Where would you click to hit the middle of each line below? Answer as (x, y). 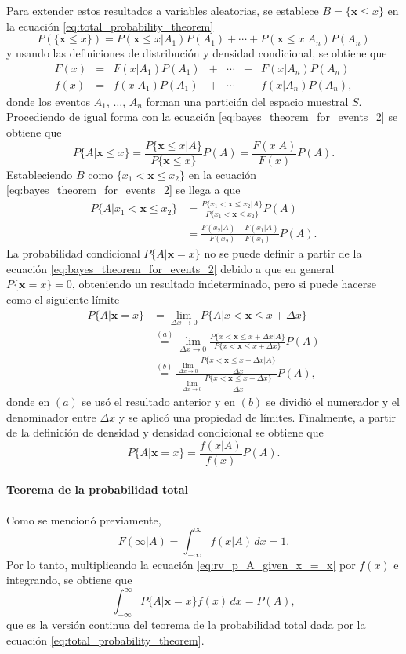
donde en (28, 401)
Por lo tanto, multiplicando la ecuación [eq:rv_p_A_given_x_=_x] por (181, 564)
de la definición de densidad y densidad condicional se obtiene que (165, 432)
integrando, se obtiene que (69, 580)
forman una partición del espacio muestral (247, 101)
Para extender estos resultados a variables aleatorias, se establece (163, 10)
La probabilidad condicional (73, 253)
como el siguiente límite (63, 299)
